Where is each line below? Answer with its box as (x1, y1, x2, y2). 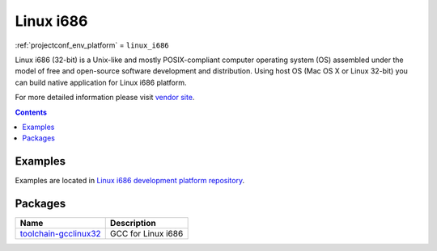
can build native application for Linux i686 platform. (15, 77, 187, 87)
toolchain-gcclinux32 (19, 228, 101, 240)
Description (109, 218, 157, 229)
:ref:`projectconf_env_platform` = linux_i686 (15, 40, 169, 50)
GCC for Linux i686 (109, 228, 184, 240)
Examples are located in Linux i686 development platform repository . (15, 176, 245, 186)
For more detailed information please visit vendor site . (15, 93, 195, 102)
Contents (15, 107, 48, 117)
